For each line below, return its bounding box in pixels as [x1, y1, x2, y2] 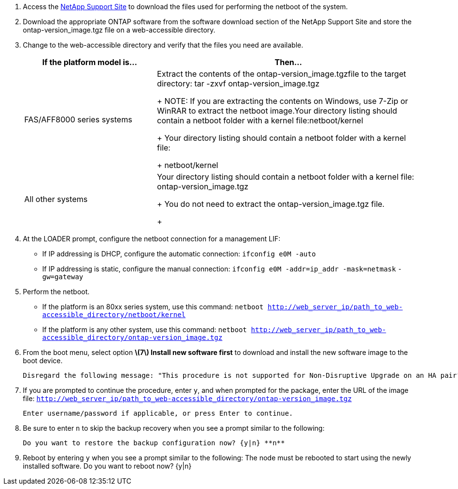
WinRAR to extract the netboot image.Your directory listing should [157, 106, 397, 116]
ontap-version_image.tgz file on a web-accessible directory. [23, 26, 216, 34]
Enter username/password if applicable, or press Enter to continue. [23, 409, 293, 417]
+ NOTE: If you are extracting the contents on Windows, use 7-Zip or [157, 96, 408, 106]
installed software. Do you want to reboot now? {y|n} [23, 462, 192, 470]
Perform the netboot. [23, 287, 90, 296]
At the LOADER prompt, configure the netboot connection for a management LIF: [23, 235, 281, 243]
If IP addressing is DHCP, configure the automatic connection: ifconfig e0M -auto [42, 250, 316, 258]
